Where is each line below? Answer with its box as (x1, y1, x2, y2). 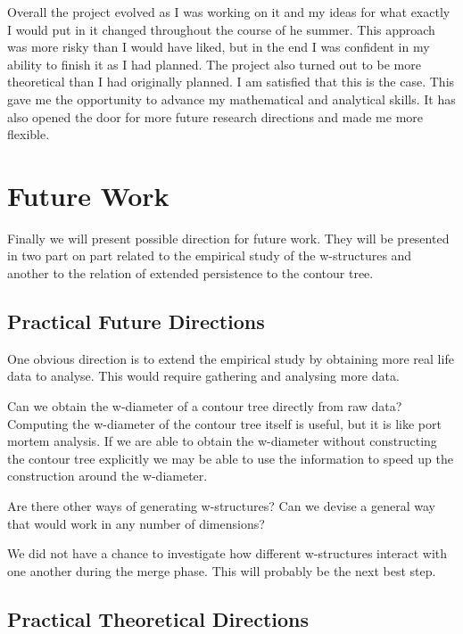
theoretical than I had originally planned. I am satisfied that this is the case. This (7, 72, 455, 91)
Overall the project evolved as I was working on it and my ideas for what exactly (7, 3, 451, 21)
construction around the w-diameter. (7, 466, 208, 485)
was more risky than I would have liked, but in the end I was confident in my (7, 37, 430, 56)
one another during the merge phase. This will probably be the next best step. (7, 561, 436, 580)
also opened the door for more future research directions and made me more (7, 107, 424, 126)
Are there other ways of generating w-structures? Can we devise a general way (7, 497, 436, 515)
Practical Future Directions (7, 308, 265, 335)
